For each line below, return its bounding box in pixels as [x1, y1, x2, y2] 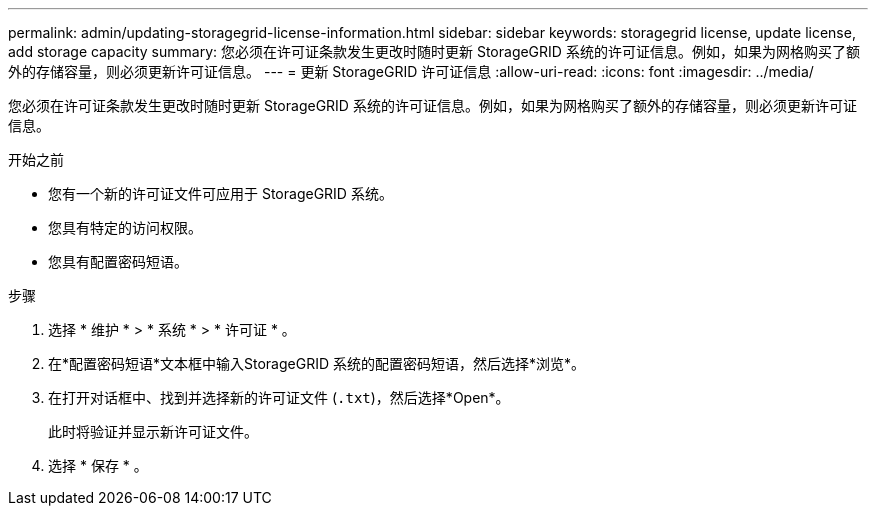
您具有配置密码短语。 [48, 253, 188, 270]
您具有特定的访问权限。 [48, 219, 202, 236]
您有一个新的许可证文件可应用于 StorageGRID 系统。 [48, 185, 393, 202]
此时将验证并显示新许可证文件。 [48, 423, 258, 440]
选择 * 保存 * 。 [48, 457, 148, 474]
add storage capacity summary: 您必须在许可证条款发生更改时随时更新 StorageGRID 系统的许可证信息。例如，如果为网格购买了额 [8, 43, 860, 60]
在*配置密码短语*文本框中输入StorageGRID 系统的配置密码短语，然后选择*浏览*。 [48, 355, 586, 372]
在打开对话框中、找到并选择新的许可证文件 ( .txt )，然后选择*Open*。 [48, 389, 510, 406]
